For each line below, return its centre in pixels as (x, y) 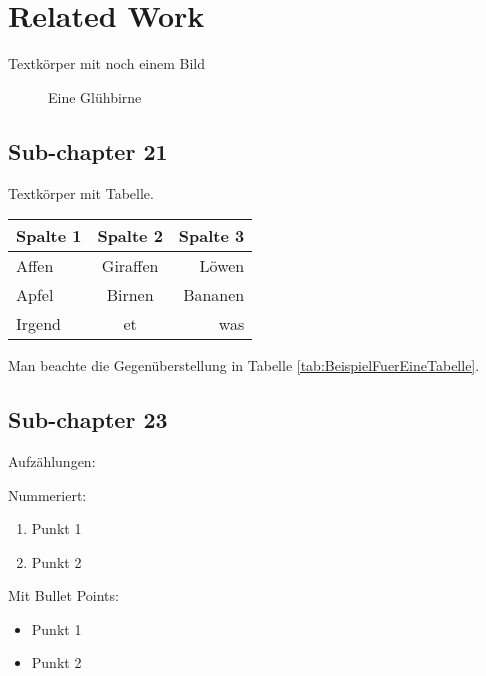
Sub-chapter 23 (88, 419)
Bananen (214, 295)
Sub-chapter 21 (88, 150)
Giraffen (130, 266)
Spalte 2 (130, 236)
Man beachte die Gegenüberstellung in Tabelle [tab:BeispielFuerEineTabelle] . (244, 365)
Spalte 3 (211, 236)
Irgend (38, 324)
